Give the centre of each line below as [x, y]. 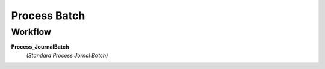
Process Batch [48, 16]
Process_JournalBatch [40, 47]
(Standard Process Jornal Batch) [67, 55]
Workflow [31, 32]
